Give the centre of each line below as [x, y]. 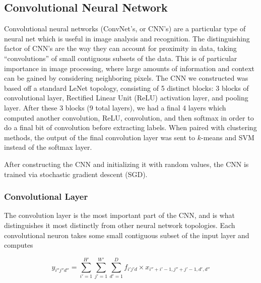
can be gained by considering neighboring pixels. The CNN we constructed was [126, 78]
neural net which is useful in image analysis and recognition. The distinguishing [127, 38]
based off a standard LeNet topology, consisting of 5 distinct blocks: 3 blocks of [126, 88]
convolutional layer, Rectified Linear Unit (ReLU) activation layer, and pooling [126, 98]
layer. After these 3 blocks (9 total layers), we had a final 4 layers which [115, 107]
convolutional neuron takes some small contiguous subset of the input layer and [127, 235]
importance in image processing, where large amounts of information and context [129, 68]
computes [19, 245]
